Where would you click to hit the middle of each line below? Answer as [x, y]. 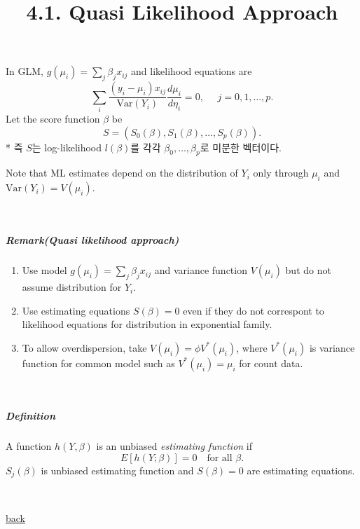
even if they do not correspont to [254, 310]
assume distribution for [72, 287]
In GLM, [25, 71]
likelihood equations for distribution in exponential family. [147, 324]
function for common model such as [98, 363]
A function [29, 446]
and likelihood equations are [192, 71]
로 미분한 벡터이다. [241, 147]
